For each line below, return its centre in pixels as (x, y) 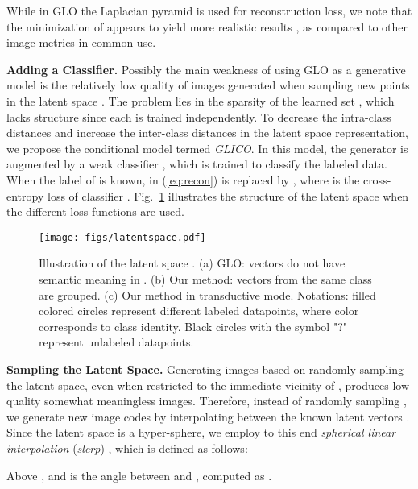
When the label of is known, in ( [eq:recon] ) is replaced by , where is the (183, 179)
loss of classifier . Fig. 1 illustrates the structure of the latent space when (228, 195)
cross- (377, 179)
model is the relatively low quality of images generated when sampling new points (208, 85)
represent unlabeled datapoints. (116, 342)
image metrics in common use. (81, 42)
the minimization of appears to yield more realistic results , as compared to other (207, 26)
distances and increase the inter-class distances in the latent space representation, (207, 133)
